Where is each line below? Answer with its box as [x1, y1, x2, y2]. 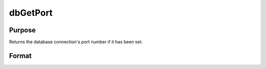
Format [9, 51, 32, 60]
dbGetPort [9, 7, 53, 18]
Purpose [9, 26, 36, 34]
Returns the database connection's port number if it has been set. [9, 39, 143, 45]
